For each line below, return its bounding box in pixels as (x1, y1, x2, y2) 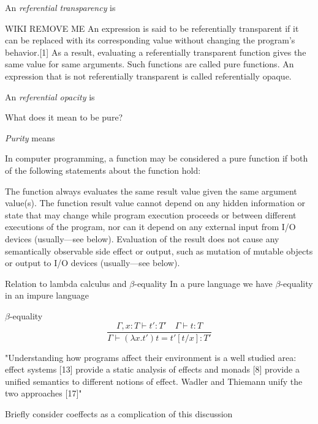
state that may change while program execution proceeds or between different (5, 208, 297, 221)
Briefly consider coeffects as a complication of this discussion (5, 407, 233, 420)
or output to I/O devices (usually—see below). (5, 256, 180, 269)
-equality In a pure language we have (134, 277, 273, 289)
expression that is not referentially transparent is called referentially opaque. (5, 69, 292, 82)
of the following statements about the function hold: (5, 163, 201, 176)
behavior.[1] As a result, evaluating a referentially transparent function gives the (5, 45, 306, 58)
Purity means (5, 131, 55, 144)
